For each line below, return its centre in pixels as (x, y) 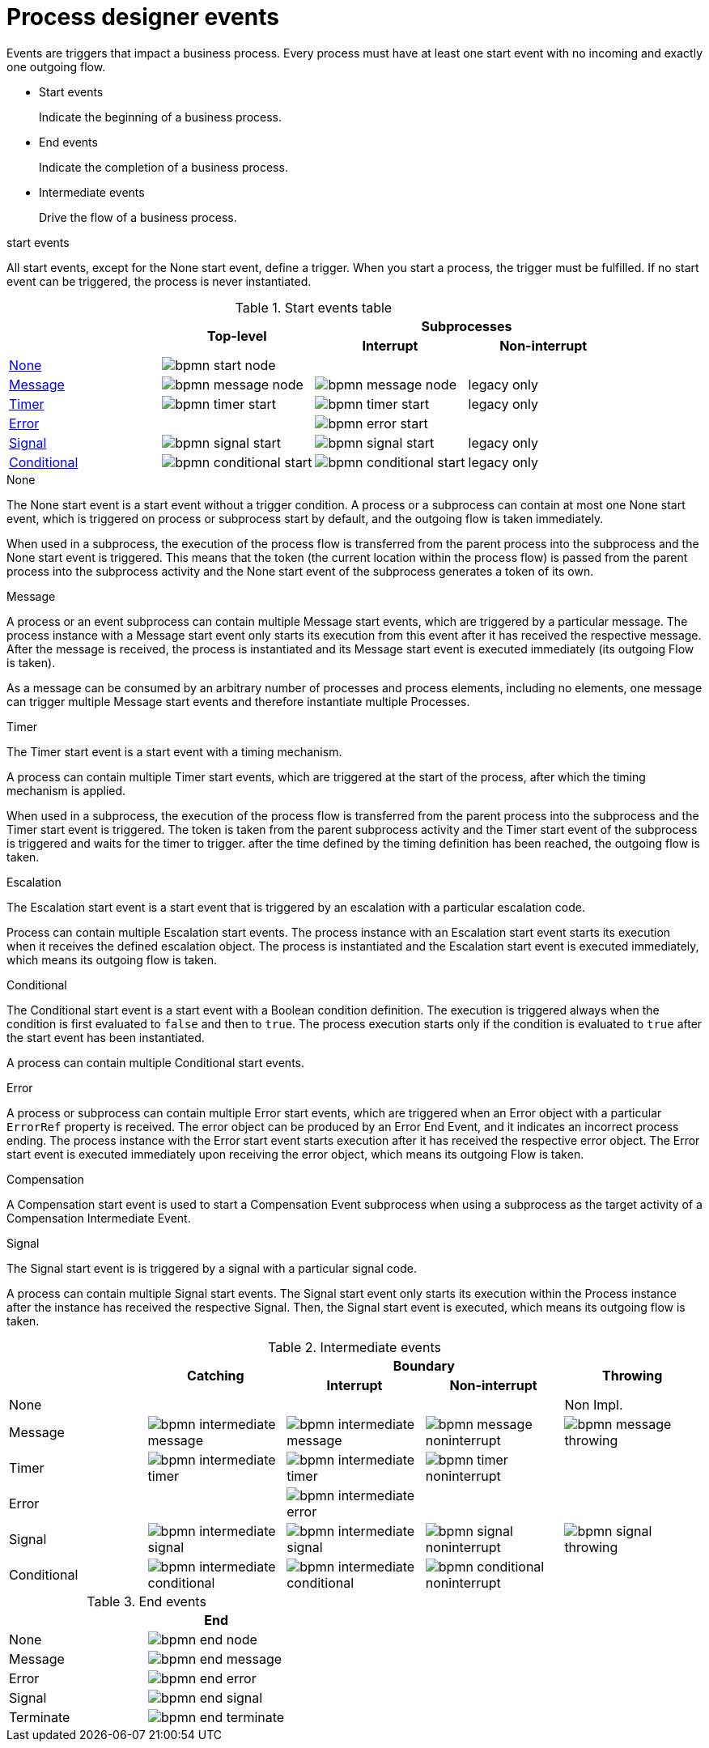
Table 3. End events (146, 1601)
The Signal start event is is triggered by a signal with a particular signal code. (212, 1268)
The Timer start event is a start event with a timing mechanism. (174, 751)
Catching (216, 1375)
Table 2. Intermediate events (354, 1347)
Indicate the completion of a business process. (163, 167)
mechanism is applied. (66, 790)
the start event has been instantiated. (106, 1037)
